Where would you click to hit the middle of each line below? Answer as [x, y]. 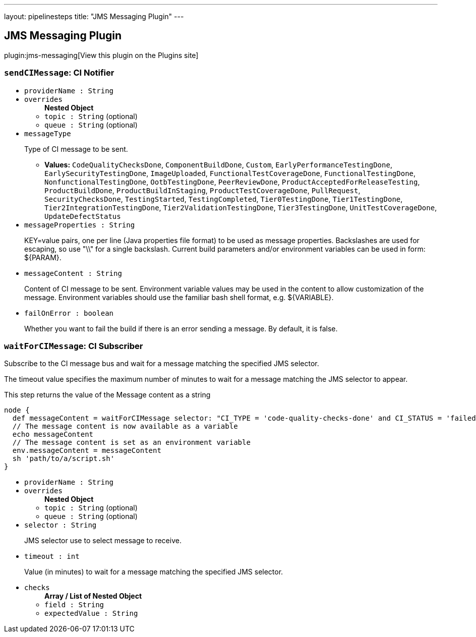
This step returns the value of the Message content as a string [107, 395]
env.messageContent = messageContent [87, 451]
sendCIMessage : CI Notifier [59, 73]
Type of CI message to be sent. [76, 149]
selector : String [61, 525]
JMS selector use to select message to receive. [103, 541]
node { [17, 410]
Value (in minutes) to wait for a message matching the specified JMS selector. [154, 572]
